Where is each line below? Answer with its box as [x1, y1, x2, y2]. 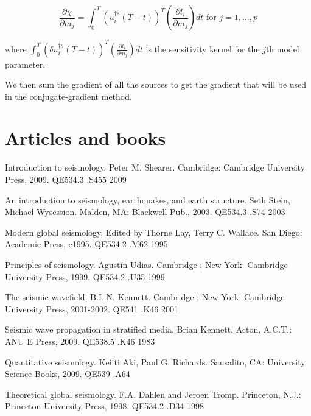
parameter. [5, 57, 46, 70]
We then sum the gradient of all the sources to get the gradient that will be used [5, 78, 307, 91]
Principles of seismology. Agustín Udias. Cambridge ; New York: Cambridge [5, 258, 288, 270]
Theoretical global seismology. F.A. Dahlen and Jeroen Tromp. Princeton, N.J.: [5, 387, 301, 400]
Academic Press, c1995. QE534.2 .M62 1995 [5, 238, 168, 250]
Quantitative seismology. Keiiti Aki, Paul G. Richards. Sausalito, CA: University [5, 355, 306, 368]
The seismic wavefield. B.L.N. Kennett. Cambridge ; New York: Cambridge [5, 291, 285, 303]
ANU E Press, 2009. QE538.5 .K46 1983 [5, 334, 155, 347]
